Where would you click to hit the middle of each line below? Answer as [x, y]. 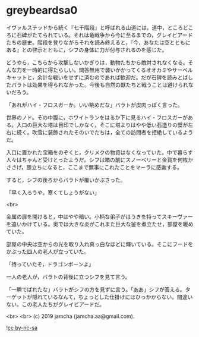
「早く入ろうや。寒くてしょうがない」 [53, 192]
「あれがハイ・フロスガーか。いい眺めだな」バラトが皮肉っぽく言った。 [94, 105]
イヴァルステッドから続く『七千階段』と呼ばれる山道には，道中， [87, 27]
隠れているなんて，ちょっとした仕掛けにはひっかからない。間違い [112, 297]
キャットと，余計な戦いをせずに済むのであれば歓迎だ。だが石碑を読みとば [97, 77]
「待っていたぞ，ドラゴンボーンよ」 [50, 264]
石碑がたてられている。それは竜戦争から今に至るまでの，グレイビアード [105, 35]
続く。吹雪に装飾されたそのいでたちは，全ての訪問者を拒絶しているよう [105, 132]
